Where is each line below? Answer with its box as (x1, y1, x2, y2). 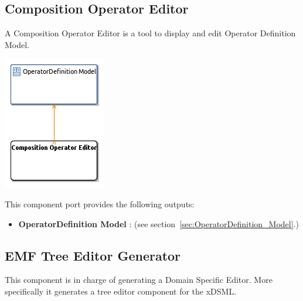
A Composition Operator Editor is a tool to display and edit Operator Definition (5, 27, 296, 39)
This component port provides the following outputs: (5, 197, 195, 210)
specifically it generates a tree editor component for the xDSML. (5, 285, 237, 297)
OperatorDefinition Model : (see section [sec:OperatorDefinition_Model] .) (18, 217, 299, 230)
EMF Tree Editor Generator (5, 246, 181, 264)
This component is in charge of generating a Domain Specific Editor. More (5, 273, 273, 286)
